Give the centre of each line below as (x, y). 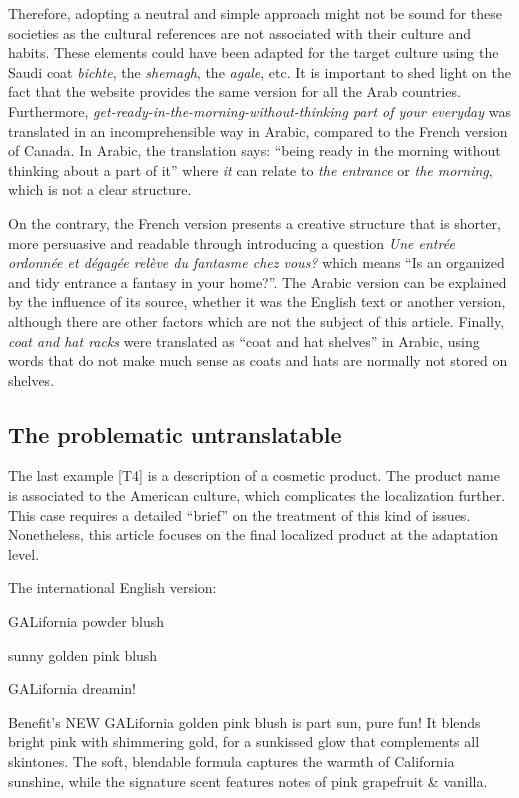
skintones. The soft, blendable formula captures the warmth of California (231, 761)
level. (24, 553)
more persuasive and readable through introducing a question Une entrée (231, 242)
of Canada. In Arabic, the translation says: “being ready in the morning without (254, 150)
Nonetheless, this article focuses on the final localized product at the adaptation (253, 534)
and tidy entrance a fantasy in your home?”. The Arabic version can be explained (257, 281)
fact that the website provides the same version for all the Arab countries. (234, 91)
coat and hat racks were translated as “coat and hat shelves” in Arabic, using (244, 340)
